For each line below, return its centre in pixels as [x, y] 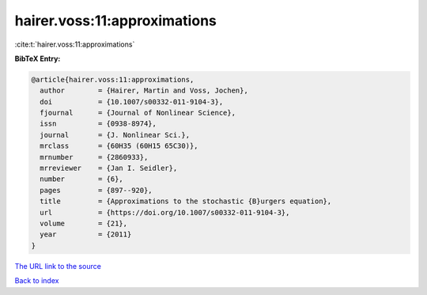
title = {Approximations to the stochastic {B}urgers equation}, [186, 201]
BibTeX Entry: [38, 59]
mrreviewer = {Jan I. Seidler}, [109, 168]
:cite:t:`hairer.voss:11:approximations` [75, 44]
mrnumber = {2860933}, [94, 157]
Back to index [37, 281]
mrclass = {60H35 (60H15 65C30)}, [119, 146]
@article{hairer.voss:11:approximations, [113, 79]
